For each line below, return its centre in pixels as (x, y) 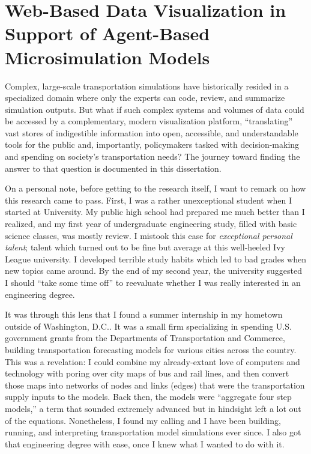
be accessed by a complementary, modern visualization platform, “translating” (149, 121)
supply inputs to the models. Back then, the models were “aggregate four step (148, 397)
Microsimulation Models (107, 57)
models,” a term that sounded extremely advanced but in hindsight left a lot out (153, 408)
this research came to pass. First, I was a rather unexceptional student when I (149, 200)
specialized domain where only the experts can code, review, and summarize (145, 98)
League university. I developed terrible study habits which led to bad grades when (155, 259)
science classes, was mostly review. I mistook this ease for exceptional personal (149, 235)
